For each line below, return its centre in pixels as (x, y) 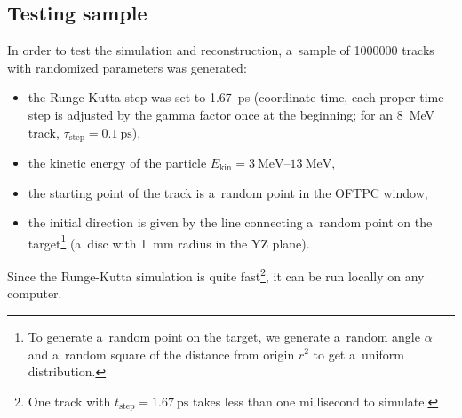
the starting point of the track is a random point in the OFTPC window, (228, 192)
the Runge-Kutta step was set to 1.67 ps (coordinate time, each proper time (236, 97)
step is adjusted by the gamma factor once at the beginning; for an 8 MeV (231, 114)
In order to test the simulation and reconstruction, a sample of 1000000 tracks (221, 50)
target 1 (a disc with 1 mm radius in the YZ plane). (169, 241)
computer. (35, 293)
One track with (69, 401)
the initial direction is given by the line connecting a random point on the (230, 222)
